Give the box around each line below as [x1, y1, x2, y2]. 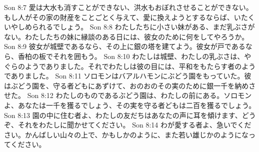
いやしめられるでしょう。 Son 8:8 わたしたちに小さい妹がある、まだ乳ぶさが [4, 21, 255, 32]
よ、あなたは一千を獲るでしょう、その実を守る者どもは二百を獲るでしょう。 [4, 99, 256, 110]
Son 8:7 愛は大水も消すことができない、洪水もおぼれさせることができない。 [4, 2, 253, 12]
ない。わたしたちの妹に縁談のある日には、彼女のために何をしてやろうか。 [4, 31, 249, 41]
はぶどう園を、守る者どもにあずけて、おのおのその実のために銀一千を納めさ [4, 80, 256, 90]
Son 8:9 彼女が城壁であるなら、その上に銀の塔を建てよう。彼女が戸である [4, 41, 245, 51]
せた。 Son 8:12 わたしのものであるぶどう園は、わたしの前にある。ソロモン [4, 90, 252, 100]
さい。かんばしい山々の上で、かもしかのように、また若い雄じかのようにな [4, 129, 249, 139]
